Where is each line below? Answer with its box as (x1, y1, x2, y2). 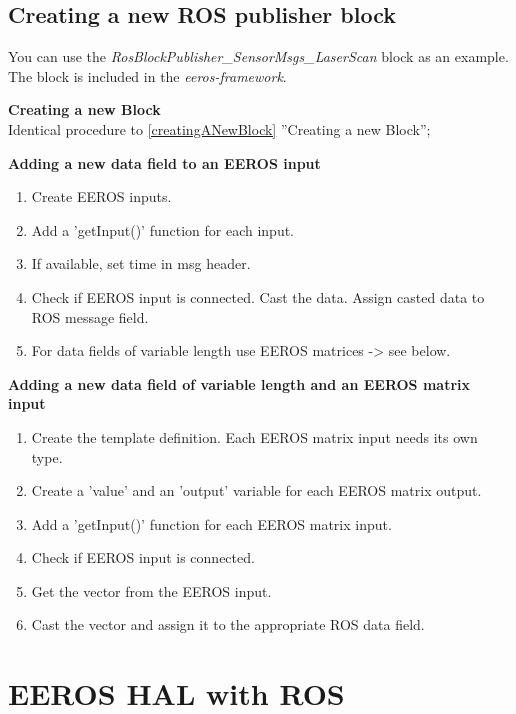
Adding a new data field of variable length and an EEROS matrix (8, 373, 471, 394)
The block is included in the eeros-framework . (8, 65, 287, 86)
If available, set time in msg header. (31, 253, 251, 274)
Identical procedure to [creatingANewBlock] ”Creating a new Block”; (8, 118, 431, 139)
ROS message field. (31, 306, 149, 327)
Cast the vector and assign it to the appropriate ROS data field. (31, 614, 425, 635)
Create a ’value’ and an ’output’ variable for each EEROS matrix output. (31, 480, 482, 501)
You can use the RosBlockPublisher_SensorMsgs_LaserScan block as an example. (8, 46, 509, 67)
